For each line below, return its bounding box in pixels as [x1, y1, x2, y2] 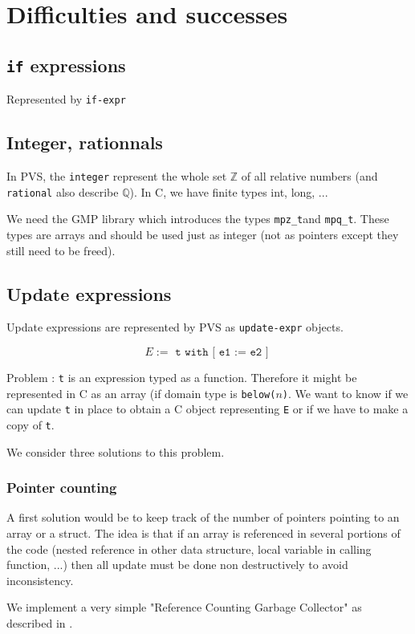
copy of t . [6, 417, 55, 433]
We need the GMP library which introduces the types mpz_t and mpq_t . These [6, 210, 389, 227]
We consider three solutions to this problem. [6, 443, 225, 460]
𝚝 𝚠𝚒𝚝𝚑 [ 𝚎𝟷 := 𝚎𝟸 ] [175, 347, 269, 359]
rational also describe [6, 183, 119, 200]
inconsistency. [6, 571, 74, 588]
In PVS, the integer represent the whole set [6, 168, 227, 185]
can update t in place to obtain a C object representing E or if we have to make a [6, 400, 409, 417]
